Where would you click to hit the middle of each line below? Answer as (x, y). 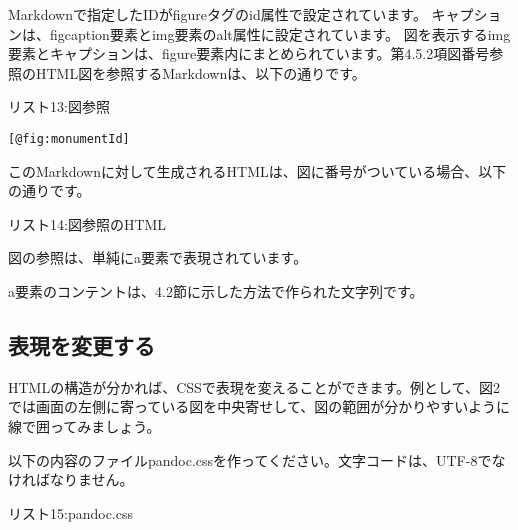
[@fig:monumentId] (69, 138)
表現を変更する (81, 344)
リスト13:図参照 (59, 106)
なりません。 (91, 479)
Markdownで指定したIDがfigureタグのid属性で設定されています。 (217, 14)
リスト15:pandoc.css (70, 512)
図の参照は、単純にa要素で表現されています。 (158, 257)
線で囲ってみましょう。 (84, 425)
